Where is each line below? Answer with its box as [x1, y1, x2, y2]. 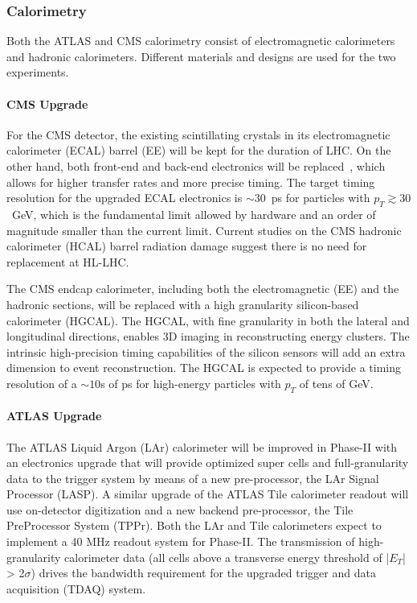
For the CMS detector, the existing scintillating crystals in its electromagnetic [6, 126, 390, 142]
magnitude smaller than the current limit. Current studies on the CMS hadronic [6, 221, 402, 238]
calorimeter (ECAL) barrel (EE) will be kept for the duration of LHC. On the [6, 142, 391, 159]
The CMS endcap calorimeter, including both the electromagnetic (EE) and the [6, 280, 399, 297]
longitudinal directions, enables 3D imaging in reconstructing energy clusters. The [6, 328, 410, 345]
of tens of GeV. [299, 374, 374, 391]
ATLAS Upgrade [6, 407, 102, 424]
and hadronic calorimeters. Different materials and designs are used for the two [6, 47, 396, 64]
